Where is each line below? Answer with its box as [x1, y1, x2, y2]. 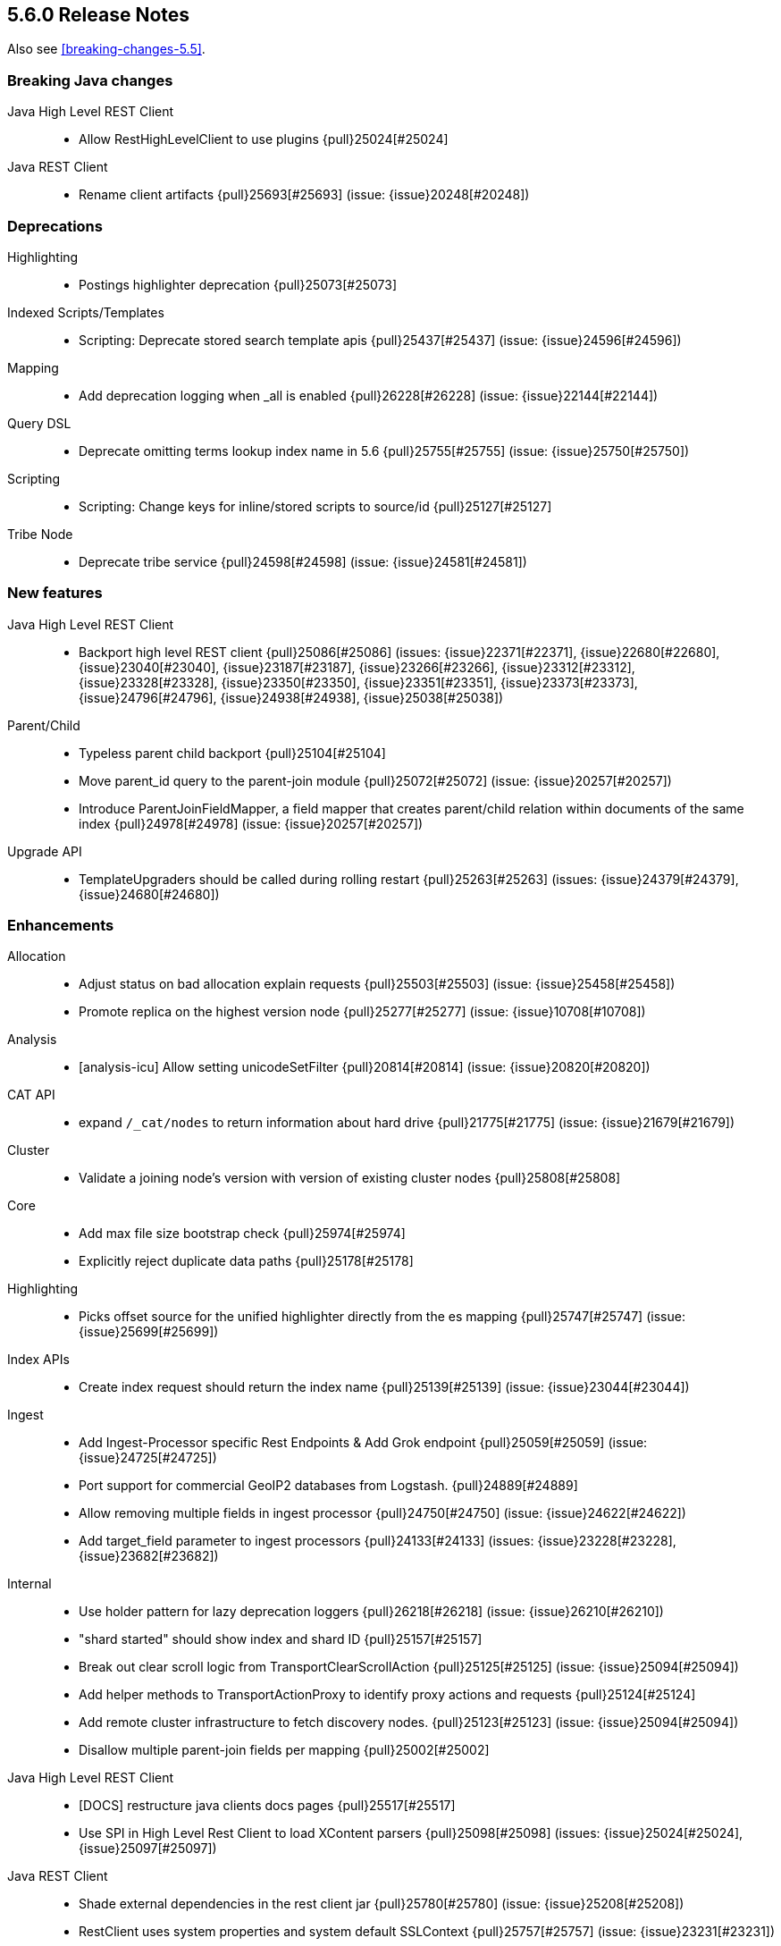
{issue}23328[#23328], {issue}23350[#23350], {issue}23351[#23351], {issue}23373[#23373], [79, 674, 638, 690]
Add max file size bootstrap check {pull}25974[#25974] [79, 1226, 406, 1242]
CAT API [7, 1087, 55, 1103]
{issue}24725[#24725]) [79, 1450, 217, 1466]
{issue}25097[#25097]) [79, 1841, 217, 1857]
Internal [7, 1576, 52, 1592]
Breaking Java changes [7, 71, 173, 89]
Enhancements [7, 916, 114, 935]
